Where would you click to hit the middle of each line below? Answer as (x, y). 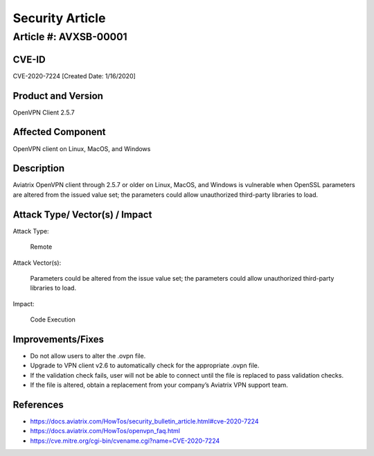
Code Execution (53, 319)
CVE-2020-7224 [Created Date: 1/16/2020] (74, 76)
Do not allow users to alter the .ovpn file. (88, 356)
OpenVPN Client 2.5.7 (44, 112)
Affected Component (59, 132)
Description (39, 169)
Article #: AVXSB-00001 (70, 37)
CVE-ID (29, 59)
